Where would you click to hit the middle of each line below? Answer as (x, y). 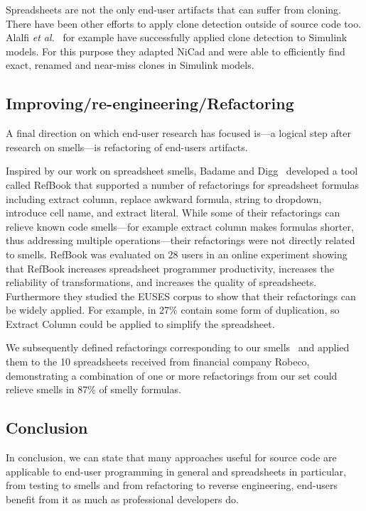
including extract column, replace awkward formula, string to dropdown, (164, 198)
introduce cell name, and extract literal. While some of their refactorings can (173, 213)
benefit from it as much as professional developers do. (122, 499)
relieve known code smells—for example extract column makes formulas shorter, (180, 226)
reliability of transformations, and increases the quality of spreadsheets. (161, 282)
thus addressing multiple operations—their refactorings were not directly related (181, 240)
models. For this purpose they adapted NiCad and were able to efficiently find (176, 51)
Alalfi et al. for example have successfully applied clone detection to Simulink (177, 37)
